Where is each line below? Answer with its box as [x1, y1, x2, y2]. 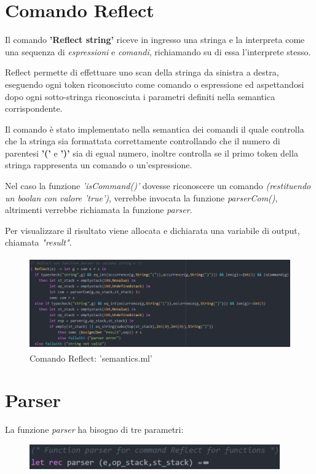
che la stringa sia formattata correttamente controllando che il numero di [5, 134, 280, 147]
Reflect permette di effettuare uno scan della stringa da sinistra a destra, [5, 66, 279, 79]
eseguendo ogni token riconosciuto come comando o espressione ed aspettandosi [5, 77, 304, 90]
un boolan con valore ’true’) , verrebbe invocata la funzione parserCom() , [5, 191, 278, 204]
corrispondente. [5, 102, 63, 115]
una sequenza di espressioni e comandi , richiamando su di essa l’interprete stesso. [5, 45, 311, 58]
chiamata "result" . [5, 236, 72, 249]
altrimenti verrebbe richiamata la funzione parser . [5, 203, 192, 216]
